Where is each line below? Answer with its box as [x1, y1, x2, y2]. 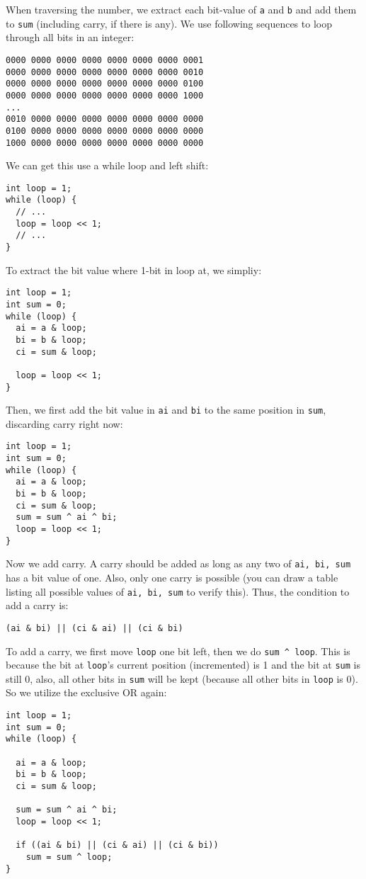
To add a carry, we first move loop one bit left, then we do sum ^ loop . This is [6, 643, 350, 658]
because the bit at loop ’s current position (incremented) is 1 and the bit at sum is [6, 657, 360, 672]
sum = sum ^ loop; [25, 851, 113, 862]
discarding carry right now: [6, 416, 123, 431]
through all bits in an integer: [6, 30, 135, 45]
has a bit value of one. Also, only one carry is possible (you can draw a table [6, 570, 338, 584]
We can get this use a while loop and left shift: [6, 158, 209, 173]
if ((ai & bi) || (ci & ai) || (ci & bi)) [16, 840, 219, 851]
